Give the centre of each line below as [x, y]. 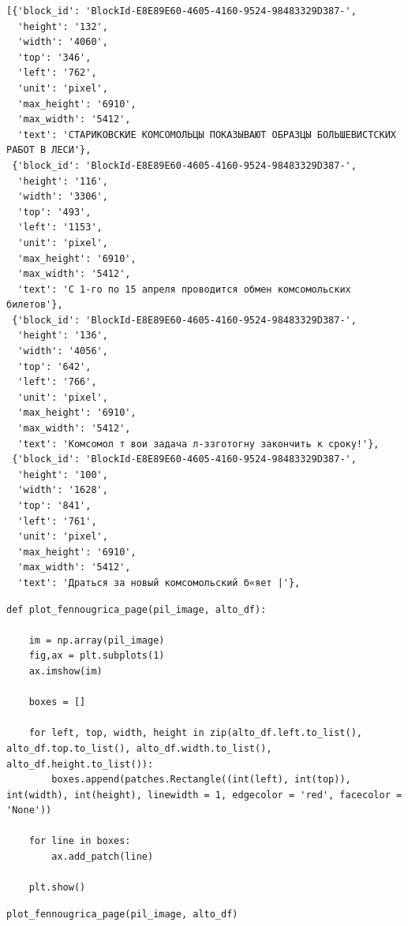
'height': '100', [63, 474]
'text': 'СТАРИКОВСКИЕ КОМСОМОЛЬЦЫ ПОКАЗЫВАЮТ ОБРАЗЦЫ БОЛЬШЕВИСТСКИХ [207, 134]
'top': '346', [54, 57]
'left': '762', [57, 73]
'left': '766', [57, 382]
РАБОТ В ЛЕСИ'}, [49, 150]
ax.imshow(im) [66, 671]
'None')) [29, 810]
